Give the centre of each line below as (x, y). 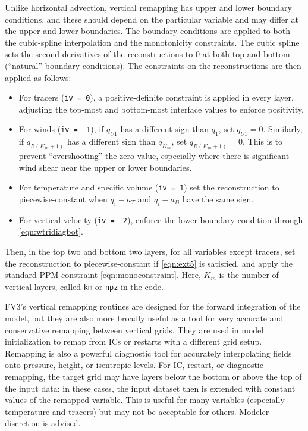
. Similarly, (283, 129)
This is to (265, 141)
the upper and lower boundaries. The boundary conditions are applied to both (147, 31)
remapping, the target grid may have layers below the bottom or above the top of (153, 376)
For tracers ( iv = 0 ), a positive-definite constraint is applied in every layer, (156, 97)
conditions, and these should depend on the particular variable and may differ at (152, 19)
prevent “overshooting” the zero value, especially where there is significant (154, 156)
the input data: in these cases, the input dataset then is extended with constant (150, 388)
